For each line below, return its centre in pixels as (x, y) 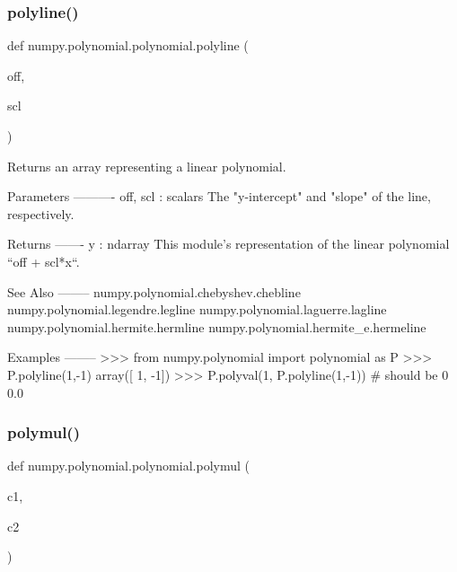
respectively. (41, 213)
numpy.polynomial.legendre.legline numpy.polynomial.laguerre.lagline (197, 309)
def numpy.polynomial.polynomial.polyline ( (128, 45)
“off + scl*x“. (44, 261)
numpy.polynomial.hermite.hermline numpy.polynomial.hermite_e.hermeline (217, 326)
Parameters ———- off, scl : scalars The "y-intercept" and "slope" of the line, (219, 196)
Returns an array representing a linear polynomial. (147, 166)
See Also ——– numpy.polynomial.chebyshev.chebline (154, 291)
